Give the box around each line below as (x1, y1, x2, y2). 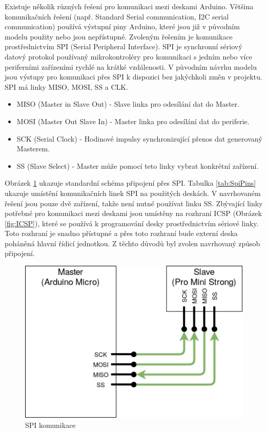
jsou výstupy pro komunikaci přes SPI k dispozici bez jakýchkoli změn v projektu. (5, 71, 262, 82)
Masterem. (16, 143, 50, 154)
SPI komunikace (25, 419, 76, 430)
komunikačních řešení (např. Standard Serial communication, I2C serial (5, 11, 229, 22)
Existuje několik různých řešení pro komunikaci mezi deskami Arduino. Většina (5, 1, 254, 11)
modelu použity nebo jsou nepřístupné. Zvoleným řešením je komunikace (5, 31, 233, 42)
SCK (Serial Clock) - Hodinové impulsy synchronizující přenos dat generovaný (16, 133, 262, 144)
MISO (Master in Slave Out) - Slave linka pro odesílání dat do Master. (16, 99, 240, 109)
